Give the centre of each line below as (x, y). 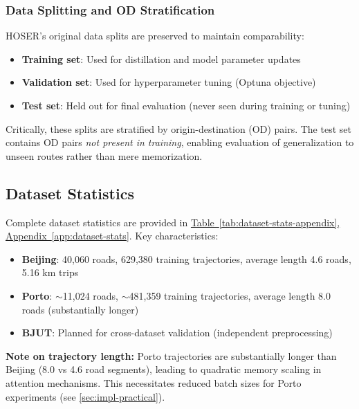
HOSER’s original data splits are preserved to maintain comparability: (155, 36)
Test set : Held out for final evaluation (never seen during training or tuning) (186, 105)
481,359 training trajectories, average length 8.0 (230, 295)
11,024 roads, (90, 295)
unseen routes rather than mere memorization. (104, 155)
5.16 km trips (50, 272)
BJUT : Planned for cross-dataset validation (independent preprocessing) (177, 333)
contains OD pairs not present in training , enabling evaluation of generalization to (180, 142)
